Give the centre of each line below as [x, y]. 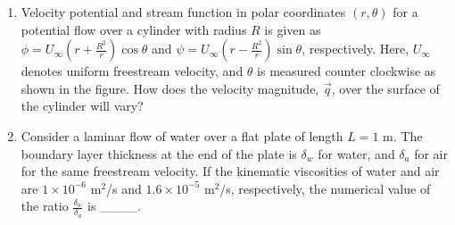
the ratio [45, 206]
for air [431, 153]
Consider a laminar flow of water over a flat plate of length [182, 135]
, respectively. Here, [356, 49]
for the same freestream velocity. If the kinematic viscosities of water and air [230, 171]
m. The [403, 135]
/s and [124, 188]
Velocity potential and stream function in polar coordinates [183, 12]
